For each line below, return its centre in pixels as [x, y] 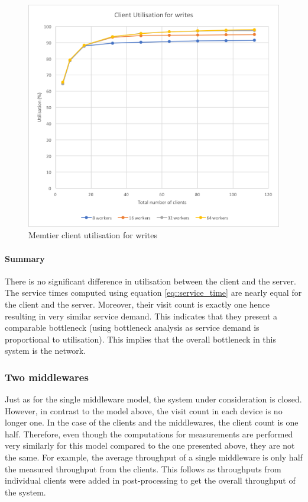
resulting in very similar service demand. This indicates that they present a [141, 316]
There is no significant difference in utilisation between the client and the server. [150, 281]
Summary [25, 258]
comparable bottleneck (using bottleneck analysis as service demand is [132, 327]
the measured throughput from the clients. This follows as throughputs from [143, 469]
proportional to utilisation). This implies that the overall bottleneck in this [140, 339]
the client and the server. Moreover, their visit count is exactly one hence [137, 304]
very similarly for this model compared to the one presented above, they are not [150, 445]
